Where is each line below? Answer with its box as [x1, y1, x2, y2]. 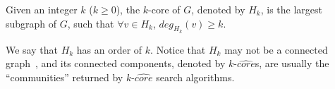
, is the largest [260, 2, 323, 16]
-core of [148, 2, 181, 16]
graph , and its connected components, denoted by [6, 56, 226, 71]
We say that [6, 42, 58, 57]
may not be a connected [224, 42, 328, 57]
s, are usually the [255, 56, 329, 71]
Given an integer [6, 2, 78, 16]
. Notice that [150, 42, 206, 57]
